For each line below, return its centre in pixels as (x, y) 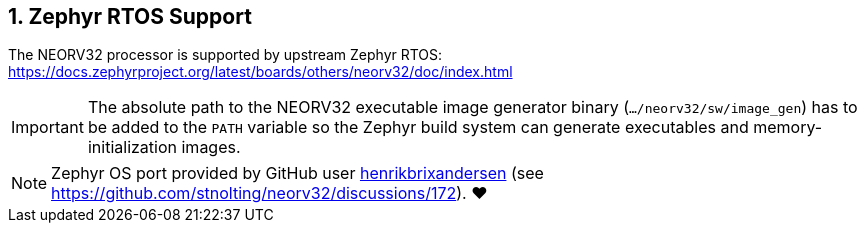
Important (47, 127)
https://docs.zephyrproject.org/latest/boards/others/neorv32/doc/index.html (260, 72)
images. (211, 147)
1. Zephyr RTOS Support (130, 16)
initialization (132, 147)
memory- (788, 127)
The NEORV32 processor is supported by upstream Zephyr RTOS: (225, 55)
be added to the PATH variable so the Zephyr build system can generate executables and (418, 127)
